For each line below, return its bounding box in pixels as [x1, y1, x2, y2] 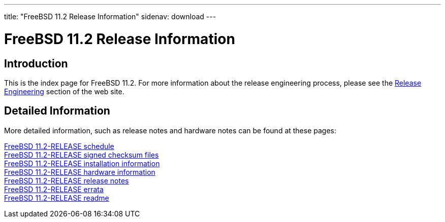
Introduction [4, 57, 68, 70]
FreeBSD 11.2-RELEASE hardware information [4, 167, 155, 176]
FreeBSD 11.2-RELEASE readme [4, 193, 109, 202]
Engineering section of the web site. [4, 87, 124, 96]
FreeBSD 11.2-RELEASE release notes [4, 176, 129, 185]
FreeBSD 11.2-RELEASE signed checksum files [4, 150, 159, 159]
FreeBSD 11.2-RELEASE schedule [4, 141, 114, 151]
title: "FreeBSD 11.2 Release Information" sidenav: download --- [4, 12, 216, 21]
